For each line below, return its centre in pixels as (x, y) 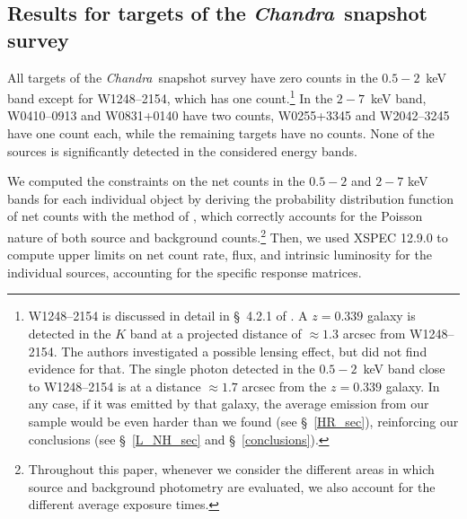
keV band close (404, 369)
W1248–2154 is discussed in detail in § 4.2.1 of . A (168, 316)
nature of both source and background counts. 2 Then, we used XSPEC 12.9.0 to (228, 236)
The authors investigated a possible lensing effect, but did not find (244, 351)
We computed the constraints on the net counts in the (156, 181)
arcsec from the (284, 386)
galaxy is (392, 316)
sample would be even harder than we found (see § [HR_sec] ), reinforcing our (243, 421)
